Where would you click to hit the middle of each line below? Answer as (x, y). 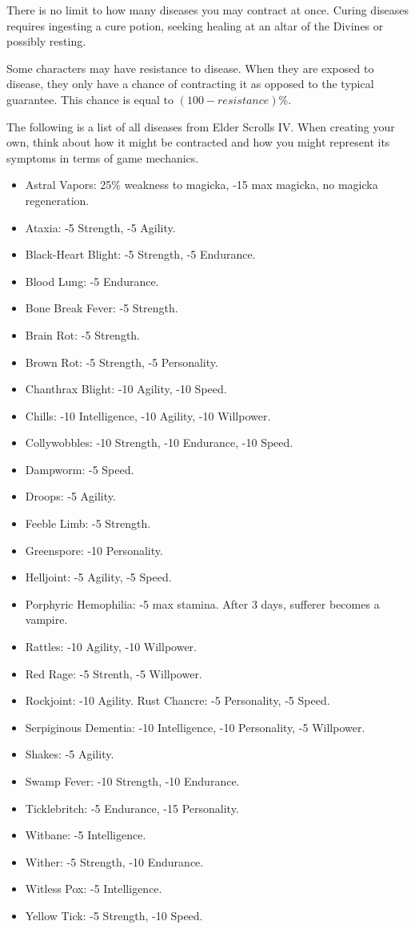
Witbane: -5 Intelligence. (86, 835)
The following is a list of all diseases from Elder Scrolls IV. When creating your (201, 126)
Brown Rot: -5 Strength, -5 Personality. (122, 362)
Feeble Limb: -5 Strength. (88, 523)
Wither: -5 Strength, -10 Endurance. (114, 861)
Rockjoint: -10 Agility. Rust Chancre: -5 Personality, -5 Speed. (178, 700)
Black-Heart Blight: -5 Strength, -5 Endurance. (140, 254)
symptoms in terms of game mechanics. (103, 157)
